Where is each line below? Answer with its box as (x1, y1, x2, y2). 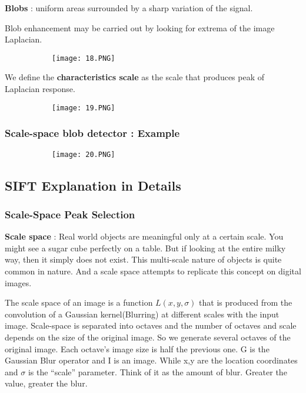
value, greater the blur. (5, 377, 88, 389)
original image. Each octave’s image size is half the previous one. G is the (5, 342, 270, 355)
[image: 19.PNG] (52, 103, 115, 112)
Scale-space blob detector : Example (5, 126, 180, 140)
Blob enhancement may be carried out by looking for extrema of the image (5, 21, 275, 34)
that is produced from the (199, 296, 292, 309)
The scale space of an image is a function (5, 296, 153, 309)
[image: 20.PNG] (52, 150, 115, 159)
